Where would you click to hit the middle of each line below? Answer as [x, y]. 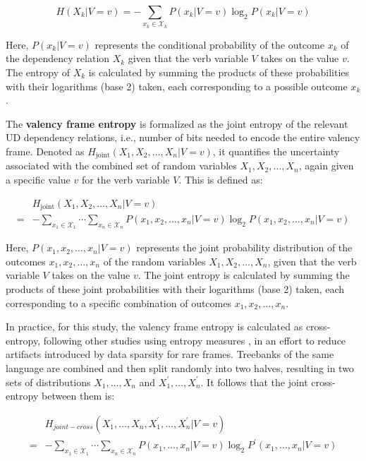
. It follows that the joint [254, 382]
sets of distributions [48, 382]
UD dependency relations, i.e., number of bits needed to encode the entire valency [183, 137]
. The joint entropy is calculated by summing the [244, 275]
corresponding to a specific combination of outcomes [118, 303]
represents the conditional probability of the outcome [209, 44]
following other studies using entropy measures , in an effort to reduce [195, 340]
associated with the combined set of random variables [121, 166]
